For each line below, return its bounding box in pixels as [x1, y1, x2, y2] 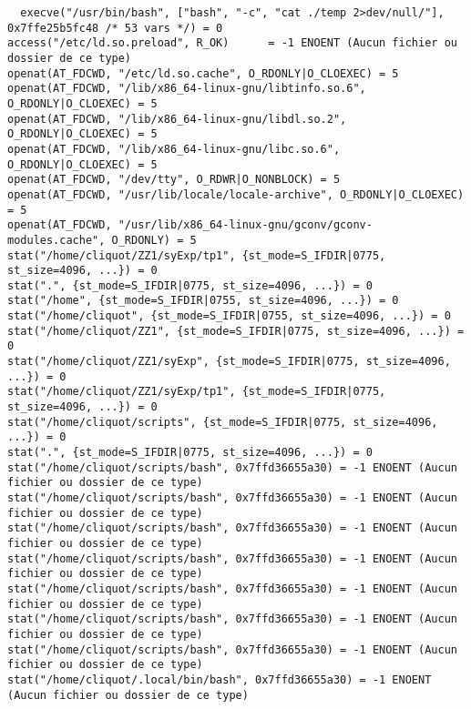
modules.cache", [7, 233, 106, 247]
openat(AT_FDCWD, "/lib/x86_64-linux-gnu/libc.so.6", [7, 142, 341, 156]
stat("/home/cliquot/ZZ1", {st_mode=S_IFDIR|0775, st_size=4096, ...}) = [7, 324, 465, 338]
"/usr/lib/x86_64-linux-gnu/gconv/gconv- [118, 218, 373, 232]
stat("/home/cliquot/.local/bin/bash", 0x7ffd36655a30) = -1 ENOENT [7, 673, 432, 686]
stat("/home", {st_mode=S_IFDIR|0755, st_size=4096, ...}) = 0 [7, 294, 399, 308]
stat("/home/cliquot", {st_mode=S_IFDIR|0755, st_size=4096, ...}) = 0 [7, 309, 451, 323]
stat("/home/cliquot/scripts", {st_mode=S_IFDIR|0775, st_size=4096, [7, 415, 438, 429]
